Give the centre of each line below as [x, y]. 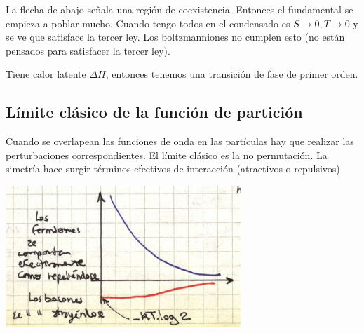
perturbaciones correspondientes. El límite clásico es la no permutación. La [167, 155]
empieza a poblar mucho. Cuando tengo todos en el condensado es [148, 23]
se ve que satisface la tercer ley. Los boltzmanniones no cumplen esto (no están [175, 37]
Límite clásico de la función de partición [154, 112]
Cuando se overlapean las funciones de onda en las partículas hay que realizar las [180, 141]
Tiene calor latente [46, 74]
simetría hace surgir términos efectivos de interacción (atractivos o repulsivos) [173, 169]
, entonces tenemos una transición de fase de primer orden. [232, 74]
